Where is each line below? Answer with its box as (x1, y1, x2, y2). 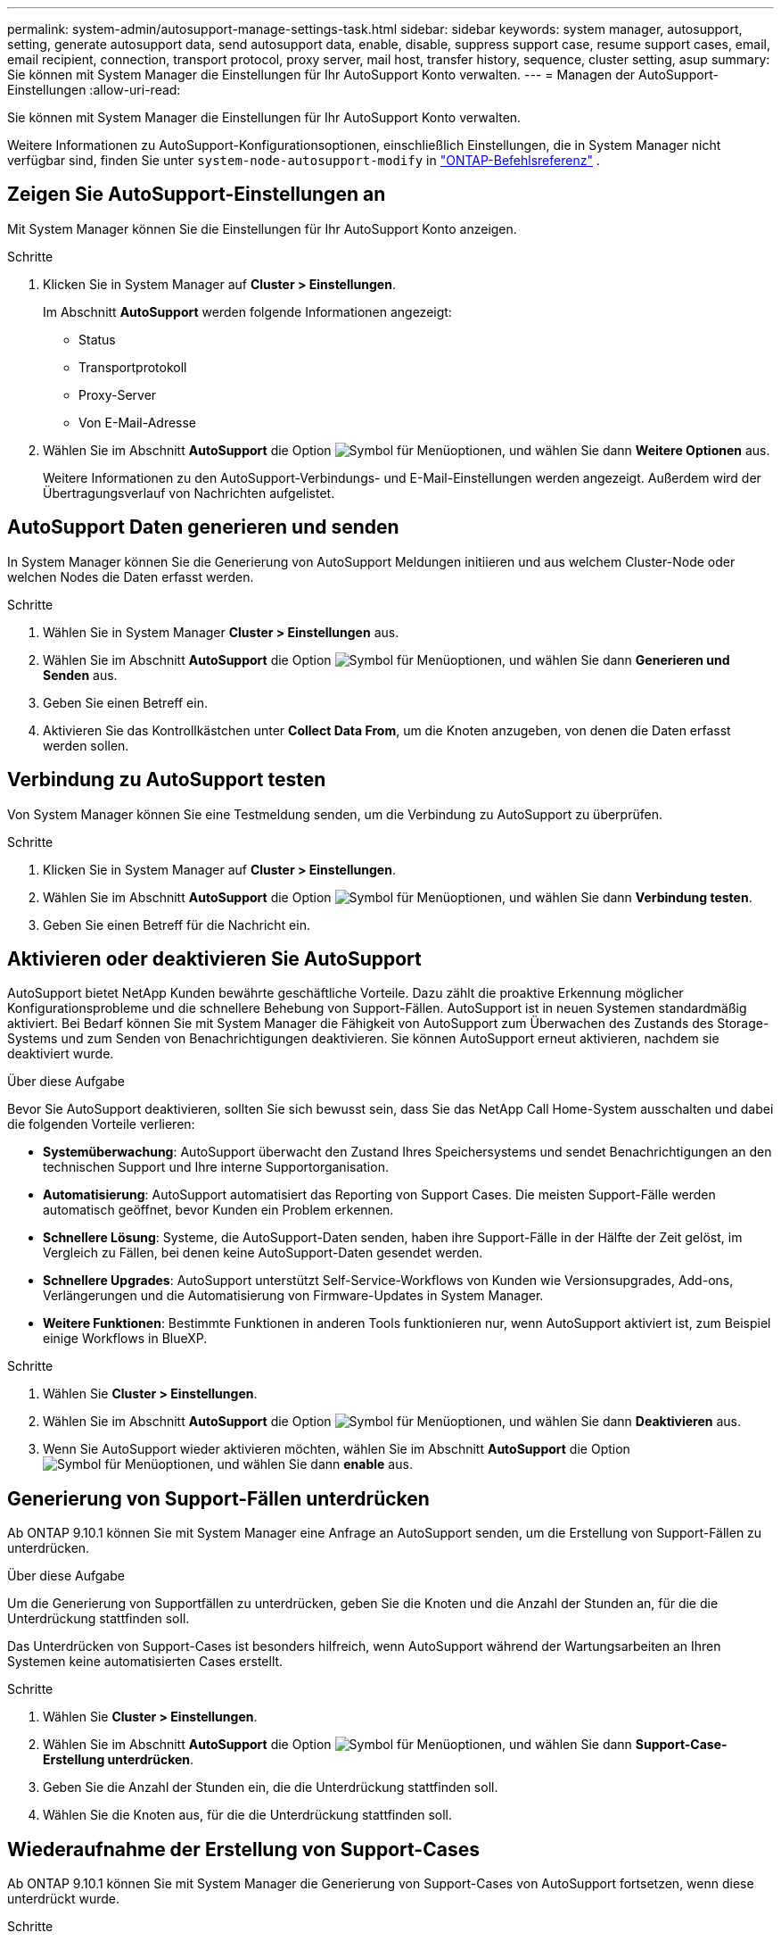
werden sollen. (43, 737, 129, 753)
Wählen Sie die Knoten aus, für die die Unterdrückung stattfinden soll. (43, 1807, 453, 1823)
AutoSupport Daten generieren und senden (7, 516, 399, 539)
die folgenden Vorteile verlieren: (7, 1116, 195, 1132)
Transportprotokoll (78, 359, 187, 375)
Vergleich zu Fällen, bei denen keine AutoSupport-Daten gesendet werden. (43, 1245, 483, 1261)
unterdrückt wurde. (7, 1891, 120, 1907)
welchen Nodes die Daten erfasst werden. (7, 568, 254, 585)
